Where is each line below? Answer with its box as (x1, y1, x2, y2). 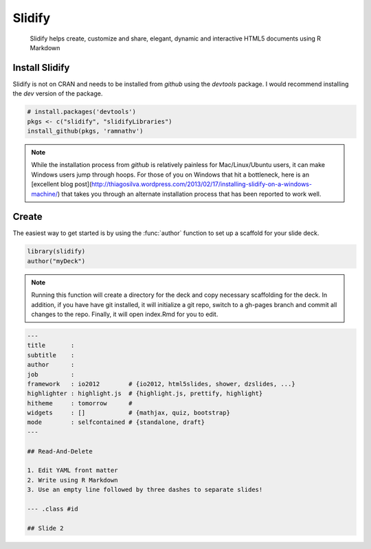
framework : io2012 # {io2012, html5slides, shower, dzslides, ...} (27, 380, 295, 388)
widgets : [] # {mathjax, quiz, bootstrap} (27, 409, 230, 417)
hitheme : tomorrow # (27, 399, 133, 407)
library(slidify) (27, 247, 86, 256)
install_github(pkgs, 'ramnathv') (27, 127, 144, 135)
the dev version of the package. (12, 89, 103, 98)
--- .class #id (27, 505, 78, 513)
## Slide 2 (27, 524, 64, 532)
